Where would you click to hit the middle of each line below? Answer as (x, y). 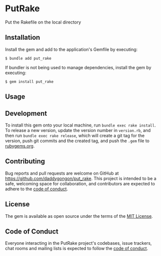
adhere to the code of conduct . (37, 189)
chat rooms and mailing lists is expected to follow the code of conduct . (77, 249)
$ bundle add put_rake (28, 58)
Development (26, 113)
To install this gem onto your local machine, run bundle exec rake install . (80, 125)
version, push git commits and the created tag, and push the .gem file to (77, 141)
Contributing (25, 162)
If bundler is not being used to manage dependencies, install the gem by (78, 67)
